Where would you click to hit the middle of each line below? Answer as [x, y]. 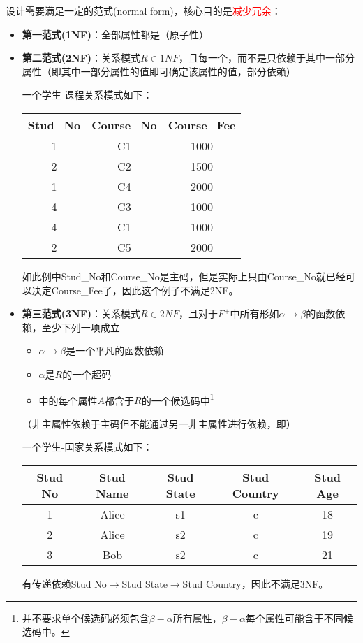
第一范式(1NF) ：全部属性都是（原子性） [116, 34]
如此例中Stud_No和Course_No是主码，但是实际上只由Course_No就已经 [184, 276]
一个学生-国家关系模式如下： [87, 447]
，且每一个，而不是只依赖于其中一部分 [267, 58]
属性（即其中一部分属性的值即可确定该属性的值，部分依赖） [159, 71]
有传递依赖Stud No [64, 583]
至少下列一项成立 [81, 327]
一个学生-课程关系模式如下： [87, 95]
